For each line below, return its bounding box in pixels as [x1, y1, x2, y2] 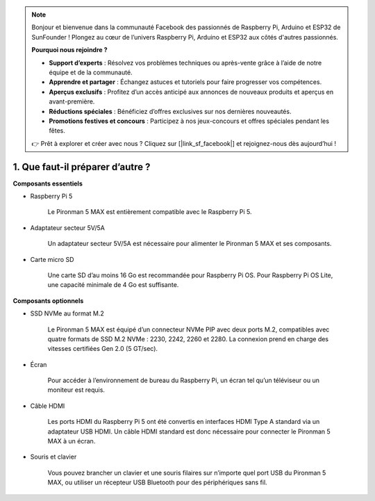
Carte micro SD [30, 255, 74, 263]
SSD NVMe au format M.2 [30, 309, 104, 318]
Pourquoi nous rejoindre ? [31, 46, 108, 54]
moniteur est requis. [47, 386, 106, 394]
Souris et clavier [30, 452, 77, 461]
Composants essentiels [12, 179, 83, 188]
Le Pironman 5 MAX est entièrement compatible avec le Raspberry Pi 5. [47, 208, 253, 216]
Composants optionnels [12, 296, 84, 305]
